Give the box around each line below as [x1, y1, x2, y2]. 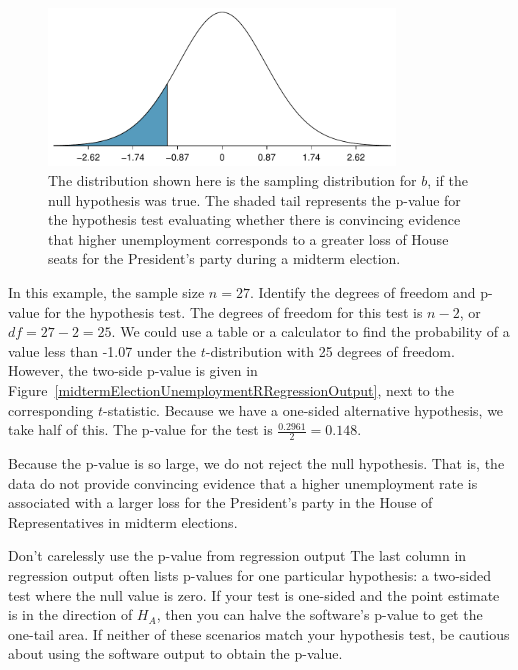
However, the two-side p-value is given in [8, 360, 258, 381]
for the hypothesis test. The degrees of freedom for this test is [44, 301, 423, 322]
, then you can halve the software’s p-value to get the [156, 604, 483, 625]
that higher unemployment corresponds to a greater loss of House [48, 228, 449, 249]
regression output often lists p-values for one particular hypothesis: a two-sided [8, 564, 492, 585]
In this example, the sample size [8, 281, 205, 302]
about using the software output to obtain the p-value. [8, 643, 343, 664]
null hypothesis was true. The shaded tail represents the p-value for [48, 189, 461, 210]
